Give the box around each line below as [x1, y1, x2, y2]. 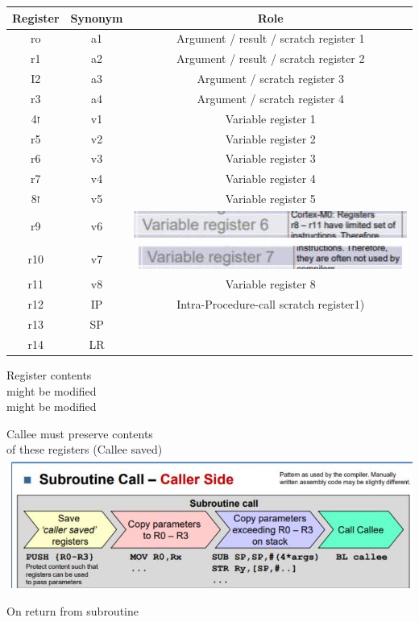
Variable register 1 [225, 110, 316, 126]
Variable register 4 [225, 170, 316, 187]
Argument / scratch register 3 [197, 70, 345, 87]
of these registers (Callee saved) [6, 441, 163, 458]
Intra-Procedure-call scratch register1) [176, 296, 365, 313]
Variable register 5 [225, 190, 316, 207]
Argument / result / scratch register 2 [176, 50, 365, 67]
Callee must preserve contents [6, 425, 153, 442]
